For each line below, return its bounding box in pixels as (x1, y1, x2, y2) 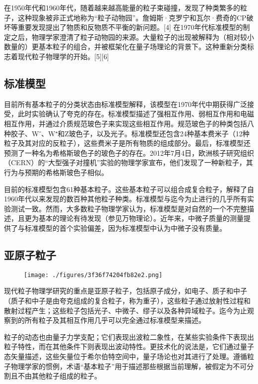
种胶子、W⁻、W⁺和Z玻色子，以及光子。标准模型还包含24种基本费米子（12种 (4, 128, 250, 138)
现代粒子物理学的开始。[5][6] (17, 51, 109, 61)
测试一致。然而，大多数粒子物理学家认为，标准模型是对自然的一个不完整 (10, 203, 247, 213)
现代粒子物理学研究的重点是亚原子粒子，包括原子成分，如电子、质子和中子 (4, 286, 247, 296)
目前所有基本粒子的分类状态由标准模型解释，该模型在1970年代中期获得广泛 (4, 98, 247, 109)
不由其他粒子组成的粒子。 (17, 371, 101, 381)
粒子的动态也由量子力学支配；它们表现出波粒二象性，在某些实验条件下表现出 (4, 331, 254, 342)
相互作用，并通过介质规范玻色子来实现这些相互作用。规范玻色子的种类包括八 (4, 118, 254, 128)
